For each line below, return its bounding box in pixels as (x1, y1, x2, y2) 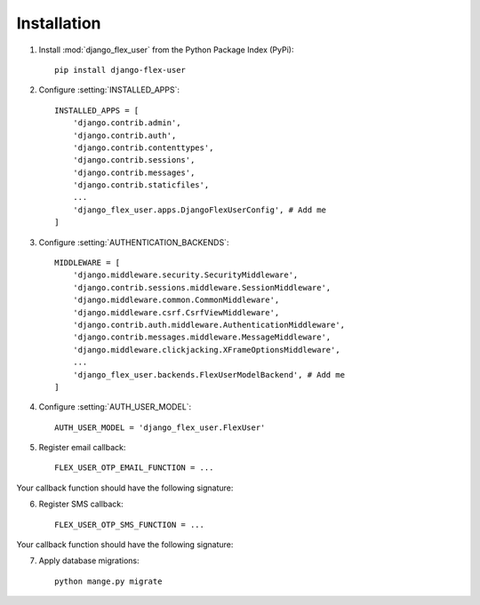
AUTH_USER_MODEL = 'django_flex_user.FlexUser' (54, 422, 266, 433)
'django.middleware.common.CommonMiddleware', (72, 295, 280, 306)
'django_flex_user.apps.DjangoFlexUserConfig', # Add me (72, 204, 326, 215)
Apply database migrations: (38, 555, 140, 566)
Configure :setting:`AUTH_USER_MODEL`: (38, 402, 192, 412)
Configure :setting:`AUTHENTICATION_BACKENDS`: (38, 236, 229, 248)
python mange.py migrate (54, 576, 163, 586)
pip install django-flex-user (54, 65, 187, 75)
